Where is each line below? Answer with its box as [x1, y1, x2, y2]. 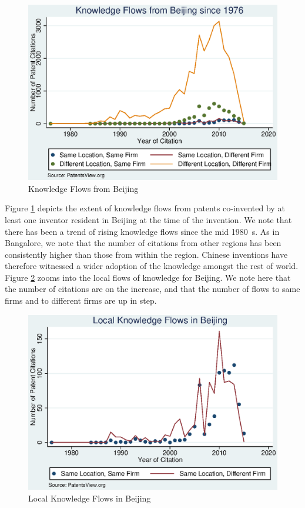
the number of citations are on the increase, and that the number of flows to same [5, 283, 300, 295]
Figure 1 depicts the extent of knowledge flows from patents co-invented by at [5, 202, 285, 214]
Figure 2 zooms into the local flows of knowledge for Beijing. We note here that [5, 271, 291, 283]
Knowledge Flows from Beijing [28, 182, 139, 194]
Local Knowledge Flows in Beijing [28, 492, 151, 504]
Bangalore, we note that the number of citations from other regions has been [5, 237, 281, 249]
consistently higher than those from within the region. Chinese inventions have [5, 248, 288, 260]
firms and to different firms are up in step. [5, 294, 157, 307]
